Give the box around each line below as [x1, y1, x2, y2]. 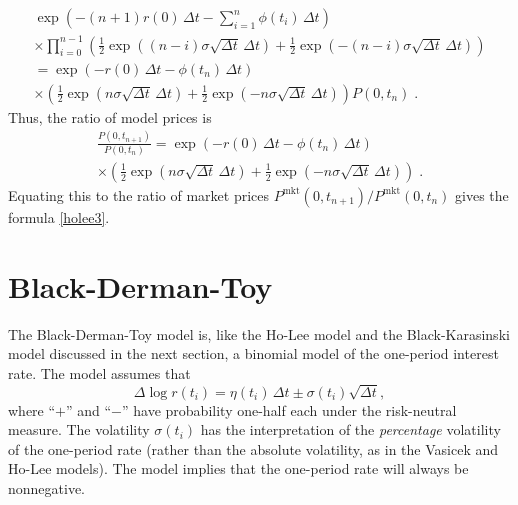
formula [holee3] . [8, 206, 110, 227]
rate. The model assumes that [8, 362, 191, 383]
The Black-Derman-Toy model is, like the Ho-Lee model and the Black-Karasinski [8, 323, 510, 344]
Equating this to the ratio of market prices [8, 184, 270, 205]
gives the [455, 184, 509, 205]
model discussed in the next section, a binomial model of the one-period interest [8, 343, 499, 364]
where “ [8, 399, 56, 420]
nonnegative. [8, 477, 86, 498]
